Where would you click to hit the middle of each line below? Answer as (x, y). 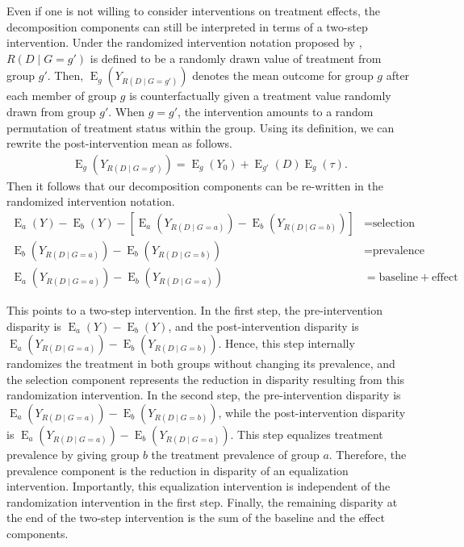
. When (127, 111)
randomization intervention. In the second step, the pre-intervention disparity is (204, 395)
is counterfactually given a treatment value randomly (260, 96)
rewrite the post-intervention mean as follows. (119, 143)
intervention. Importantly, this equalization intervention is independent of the (199, 486)
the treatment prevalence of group (235, 455)
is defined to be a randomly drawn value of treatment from (236, 58)
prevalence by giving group (73, 455)
